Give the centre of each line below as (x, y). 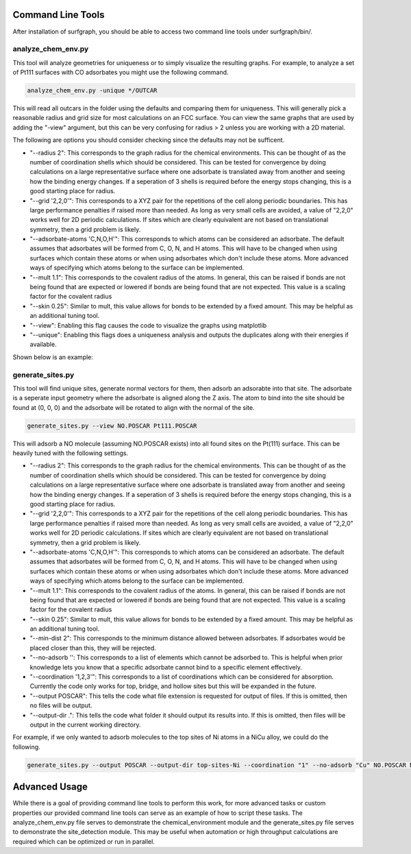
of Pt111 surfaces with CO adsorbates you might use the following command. (121, 73)
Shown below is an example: (53, 357)
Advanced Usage (50, 787)
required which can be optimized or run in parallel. (84, 841)
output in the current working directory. (85, 724)
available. (43, 344)
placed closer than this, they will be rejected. (93, 648)
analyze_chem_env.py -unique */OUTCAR (92, 90)
